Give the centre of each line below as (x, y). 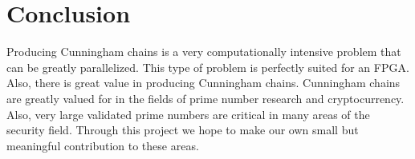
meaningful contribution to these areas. (103, 145)
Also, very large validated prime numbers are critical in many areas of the (188, 114)
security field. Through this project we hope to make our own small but (183, 130)
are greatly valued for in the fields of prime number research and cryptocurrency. (205, 98)
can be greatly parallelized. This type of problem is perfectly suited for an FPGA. (208, 67)
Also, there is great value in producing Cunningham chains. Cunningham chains (203, 83)
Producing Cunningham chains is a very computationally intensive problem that (204, 52)
